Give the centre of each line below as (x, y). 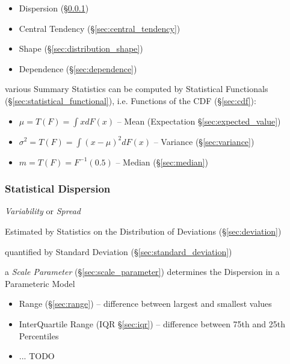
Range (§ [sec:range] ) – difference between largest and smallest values (145, 304)
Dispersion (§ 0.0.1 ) (54, 8)
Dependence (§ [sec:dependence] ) (78, 68)
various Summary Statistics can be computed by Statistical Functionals (137, 89)
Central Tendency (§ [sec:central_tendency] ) (100, 28)
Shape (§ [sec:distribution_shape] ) (81, 48)
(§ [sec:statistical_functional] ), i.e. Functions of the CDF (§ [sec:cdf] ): (131, 100)
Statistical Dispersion (58, 189)
